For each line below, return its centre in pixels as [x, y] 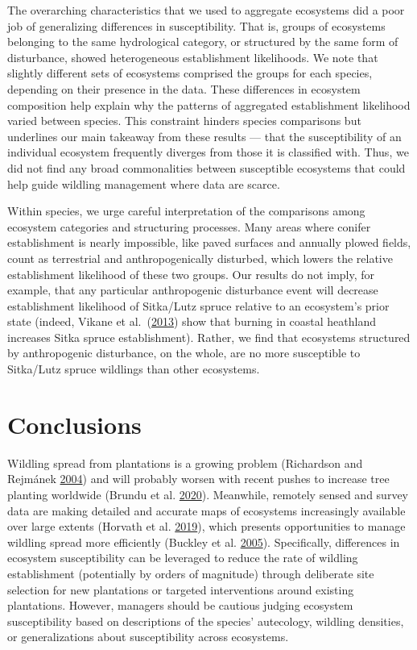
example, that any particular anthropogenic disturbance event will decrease [193, 290]
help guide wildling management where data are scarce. [144, 183]
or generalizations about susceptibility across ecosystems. [148, 637]
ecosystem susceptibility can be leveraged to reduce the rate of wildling [183, 558]
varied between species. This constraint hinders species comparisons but [184, 121]
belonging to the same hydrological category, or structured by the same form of [203, 42]
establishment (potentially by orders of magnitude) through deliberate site [191, 573]
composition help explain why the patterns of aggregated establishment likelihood [209, 104]
